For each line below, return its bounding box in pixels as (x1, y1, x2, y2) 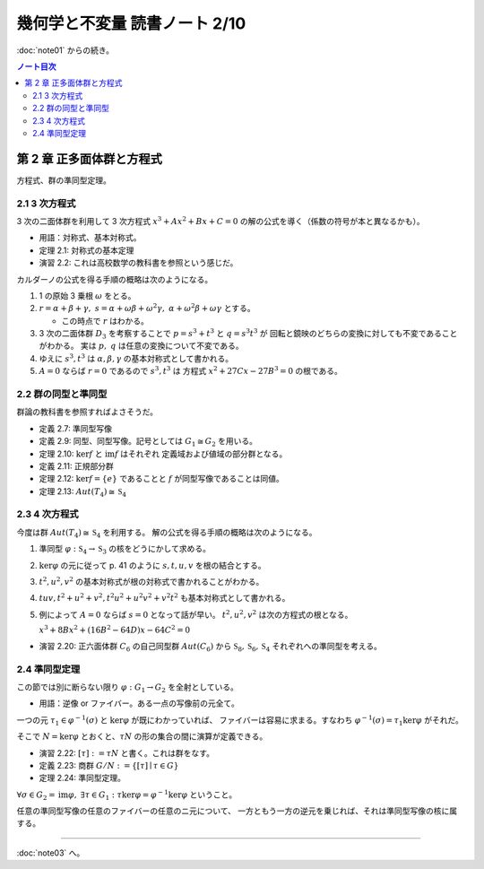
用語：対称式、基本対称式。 (39, 232, 142, 243)
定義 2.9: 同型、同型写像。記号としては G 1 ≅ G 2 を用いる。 (39, 436, 258, 448)
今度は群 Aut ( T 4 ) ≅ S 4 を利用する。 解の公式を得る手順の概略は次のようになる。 (16, 526, 317, 540)
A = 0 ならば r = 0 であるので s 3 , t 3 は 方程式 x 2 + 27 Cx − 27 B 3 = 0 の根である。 (39, 364, 342, 377)
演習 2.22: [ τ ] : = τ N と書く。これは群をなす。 (39, 747, 215, 758)
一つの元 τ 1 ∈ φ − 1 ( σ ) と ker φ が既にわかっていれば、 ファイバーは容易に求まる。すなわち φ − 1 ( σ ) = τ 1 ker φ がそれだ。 (16, 714, 463, 727)
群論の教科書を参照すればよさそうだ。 (16, 406, 159, 417)
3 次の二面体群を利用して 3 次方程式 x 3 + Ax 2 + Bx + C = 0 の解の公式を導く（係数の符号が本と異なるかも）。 (16, 215, 425, 226)
